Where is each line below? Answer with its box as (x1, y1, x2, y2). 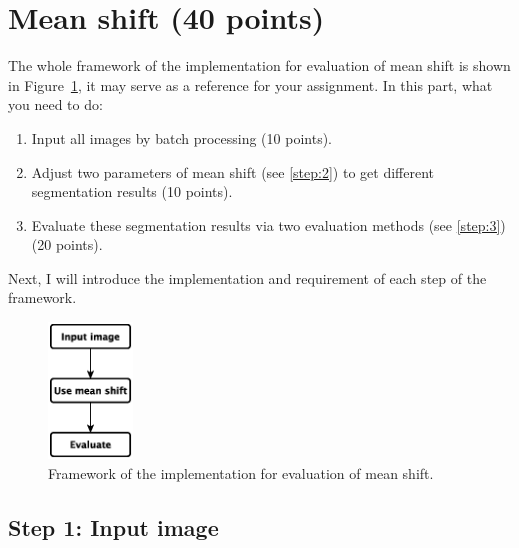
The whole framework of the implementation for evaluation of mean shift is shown (8, 55, 511, 76)
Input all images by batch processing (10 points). (31, 127, 332, 148)
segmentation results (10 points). (31, 181, 233, 202)
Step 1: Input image (8, 512, 219, 543)
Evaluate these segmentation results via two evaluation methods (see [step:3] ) (31, 214, 506, 235)
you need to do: (8, 94, 103, 115)
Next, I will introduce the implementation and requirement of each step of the (8, 267, 487, 288)
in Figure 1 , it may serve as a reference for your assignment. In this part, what (8, 74, 493, 95)
